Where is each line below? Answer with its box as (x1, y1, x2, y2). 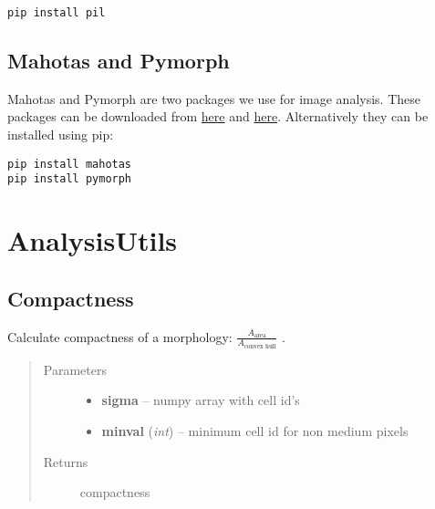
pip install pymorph (7, 172, 132, 186)
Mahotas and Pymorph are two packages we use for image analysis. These (7, 88, 420, 108)
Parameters (43, 359, 107, 379)
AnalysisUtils (7, 222, 178, 259)
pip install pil (7, 6, 106, 19)
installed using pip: (7, 125, 114, 144)
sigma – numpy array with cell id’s (101, 390, 300, 410)
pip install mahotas (7, 157, 132, 171)
